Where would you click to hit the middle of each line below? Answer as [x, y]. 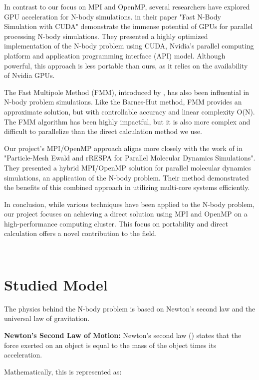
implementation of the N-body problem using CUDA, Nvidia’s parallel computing [129, 46]
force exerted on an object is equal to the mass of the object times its [110, 345]
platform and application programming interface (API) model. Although [115, 55]
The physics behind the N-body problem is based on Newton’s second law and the [130, 308]
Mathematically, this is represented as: [63, 371]
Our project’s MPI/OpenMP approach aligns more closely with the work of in [124, 148]
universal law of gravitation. [47, 318]
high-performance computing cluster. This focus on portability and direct [116, 223]
